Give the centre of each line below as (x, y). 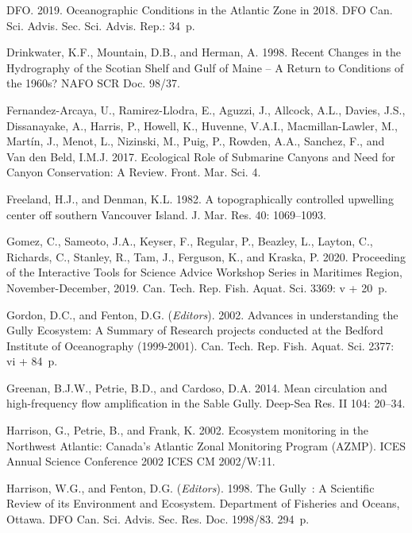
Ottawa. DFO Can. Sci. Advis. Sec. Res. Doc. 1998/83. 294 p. (158, 519)
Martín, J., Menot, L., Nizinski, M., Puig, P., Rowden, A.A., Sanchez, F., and (196, 141)
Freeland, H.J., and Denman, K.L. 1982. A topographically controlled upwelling (200, 198)
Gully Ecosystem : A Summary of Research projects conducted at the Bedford (195, 330)
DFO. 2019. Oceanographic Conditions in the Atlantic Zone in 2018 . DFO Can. (200, 10)
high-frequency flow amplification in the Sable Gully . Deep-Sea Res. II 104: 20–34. (206, 403)
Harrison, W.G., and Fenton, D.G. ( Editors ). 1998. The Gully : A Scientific (191, 487)
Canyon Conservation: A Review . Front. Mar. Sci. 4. (134, 172)
